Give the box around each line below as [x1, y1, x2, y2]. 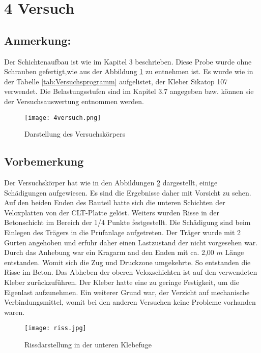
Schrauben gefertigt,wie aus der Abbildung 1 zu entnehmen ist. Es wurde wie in [4, 66, 253, 77]
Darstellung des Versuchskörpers [24, 129, 125, 139]
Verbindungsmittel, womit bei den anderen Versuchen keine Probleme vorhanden [4, 297, 256, 307]
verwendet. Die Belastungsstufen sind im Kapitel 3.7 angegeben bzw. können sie [4, 86, 254, 97]
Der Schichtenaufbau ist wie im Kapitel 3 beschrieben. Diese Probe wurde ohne [4, 56, 252, 67]
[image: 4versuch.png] [24, 114, 101, 121]
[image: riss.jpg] [24, 325, 86, 332]
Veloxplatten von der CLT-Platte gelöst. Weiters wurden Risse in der [4, 207, 219, 217]
